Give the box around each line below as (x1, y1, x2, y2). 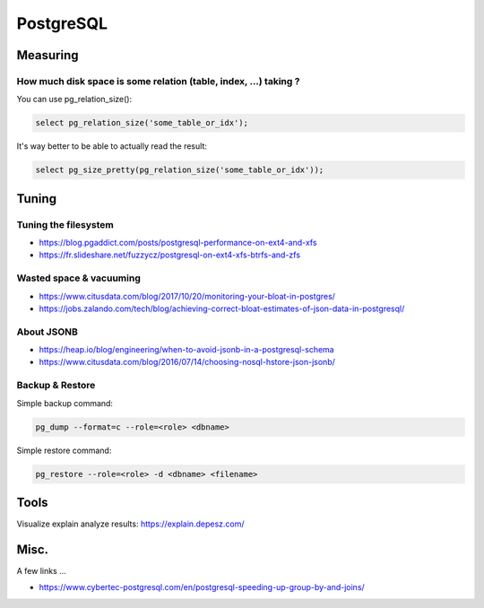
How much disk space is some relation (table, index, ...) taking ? (16, 74, 300, 87)
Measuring (16, 48, 79, 63)
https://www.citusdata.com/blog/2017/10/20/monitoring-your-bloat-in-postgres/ (39, 291, 336, 301)
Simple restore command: (16, 445, 112, 456)
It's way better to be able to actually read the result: (16, 141, 208, 152)
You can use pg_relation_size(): (16, 94, 133, 105)
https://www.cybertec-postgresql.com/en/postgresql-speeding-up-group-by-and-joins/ (39, 582, 365, 593)
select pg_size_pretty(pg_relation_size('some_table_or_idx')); (35, 165, 324, 175)
